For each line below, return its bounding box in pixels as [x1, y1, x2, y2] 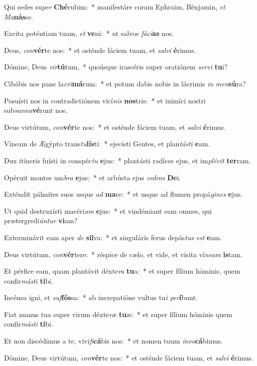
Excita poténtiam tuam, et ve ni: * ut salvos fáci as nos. [4, 28, 174, 38]
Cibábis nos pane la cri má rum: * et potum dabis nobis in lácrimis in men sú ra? [4, 78, 246, 88]
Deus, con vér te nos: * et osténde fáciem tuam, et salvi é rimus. [4, 44, 196, 55]
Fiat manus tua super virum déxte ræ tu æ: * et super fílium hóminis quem [4, 309, 233, 319]
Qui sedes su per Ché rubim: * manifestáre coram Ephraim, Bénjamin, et [4, 1, 226, 11]
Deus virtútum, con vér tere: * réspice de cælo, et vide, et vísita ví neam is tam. [4, 249, 243, 259]
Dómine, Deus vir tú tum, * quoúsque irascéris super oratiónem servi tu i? [4, 61, 228, 72]
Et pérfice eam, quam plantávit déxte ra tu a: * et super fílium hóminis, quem [4, 266, 241, 276]
